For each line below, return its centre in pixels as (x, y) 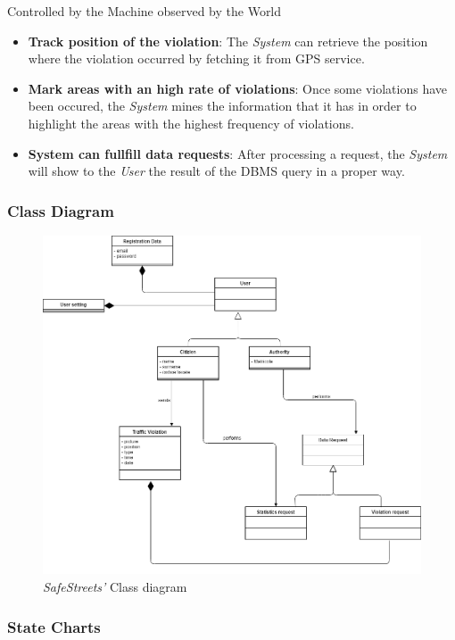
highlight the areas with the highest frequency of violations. (191, 123)
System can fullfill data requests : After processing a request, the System (238, 153)
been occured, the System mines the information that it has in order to (222, 106)
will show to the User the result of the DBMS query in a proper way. (216, 171)
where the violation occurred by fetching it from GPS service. (196, 58)
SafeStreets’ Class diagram (115, 587)
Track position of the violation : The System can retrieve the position (228, 41)
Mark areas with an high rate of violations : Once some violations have (237, 88)
